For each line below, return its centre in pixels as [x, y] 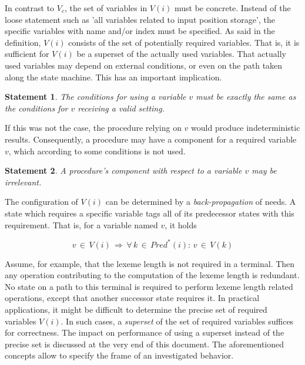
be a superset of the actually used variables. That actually [181, 54]
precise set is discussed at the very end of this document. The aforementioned [145, 344]
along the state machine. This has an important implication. [113, 77]
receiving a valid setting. [121, 108]
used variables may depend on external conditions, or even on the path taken [144, 65]
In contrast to [30, 8]
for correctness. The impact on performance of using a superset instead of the [145, 332]
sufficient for [27, 54]
